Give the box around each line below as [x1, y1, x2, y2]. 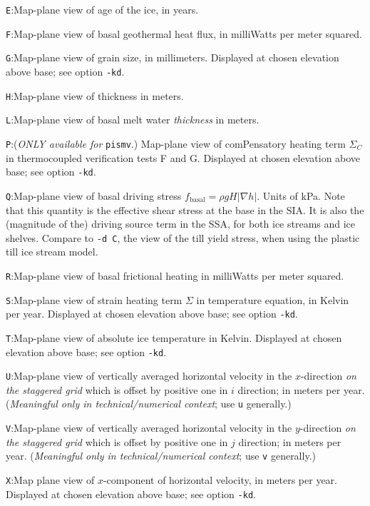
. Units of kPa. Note [257, 188, 345, 203]
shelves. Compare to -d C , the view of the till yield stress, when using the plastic [6, 230, 360, 245]
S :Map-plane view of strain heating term [6, 292, 183, 307]
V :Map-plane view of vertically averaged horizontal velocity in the [6, 420, 292, 435]
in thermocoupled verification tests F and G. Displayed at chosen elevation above [6, 150, 361, 165]
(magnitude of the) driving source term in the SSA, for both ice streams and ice [6, 216, 356, 231]
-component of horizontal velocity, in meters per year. [103, 472, 337, 487]
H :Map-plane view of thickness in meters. [6, 88, 184, 103]
